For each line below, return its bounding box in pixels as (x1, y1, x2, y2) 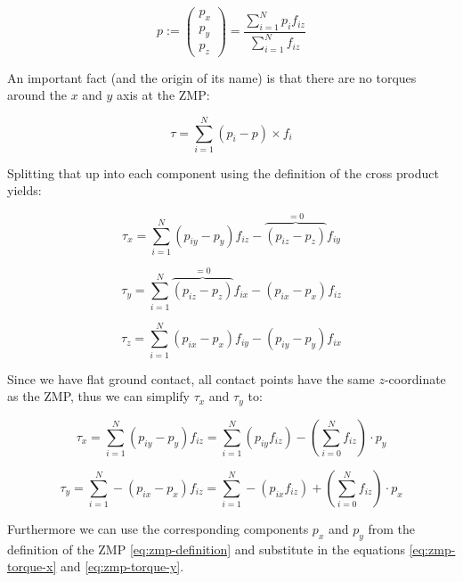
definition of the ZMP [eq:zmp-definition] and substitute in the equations (7, 539, 405, 558)
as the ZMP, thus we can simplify (7, 387, 190, 406)
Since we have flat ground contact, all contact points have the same (7, 369, 375, 388)
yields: (7, 181, 42, 200)
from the (368, 519, 416, 537)
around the (7, 86, 67, 104)
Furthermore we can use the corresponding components (7, 519, 309, 537)
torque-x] (7, 557, 57, 576)
